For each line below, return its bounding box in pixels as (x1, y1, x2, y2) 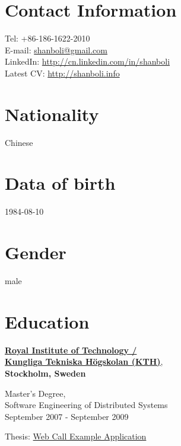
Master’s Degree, (5, 387, 66, 399)
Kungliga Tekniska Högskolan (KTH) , (5, 355, 163, 368)
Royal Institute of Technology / (5, 343, 137, 356)
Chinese (5, 136, 33, 148)
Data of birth (5, 171, 116, 195)
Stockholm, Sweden (5, 367, 86, 379)
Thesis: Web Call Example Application (5, 430, 147, 442)
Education (5, 309, 90, 333)
